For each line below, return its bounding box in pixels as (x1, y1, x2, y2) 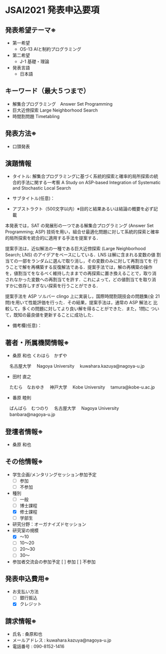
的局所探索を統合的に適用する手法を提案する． (5, 235, 101, 241)
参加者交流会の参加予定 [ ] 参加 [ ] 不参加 (12, 559, 96, 565)
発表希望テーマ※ (5, 26, 56, 34)
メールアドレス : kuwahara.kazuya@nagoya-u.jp (12, 637, 111, 643)
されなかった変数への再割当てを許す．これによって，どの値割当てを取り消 (5, 276, 156, 283)
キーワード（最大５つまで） (5, 87, 90, 95)
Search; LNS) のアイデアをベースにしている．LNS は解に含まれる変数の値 (5, 252, 156, 258)
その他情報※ (5, 458, 43, 466)
